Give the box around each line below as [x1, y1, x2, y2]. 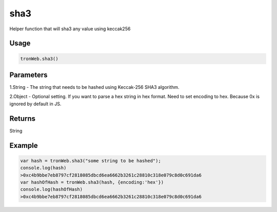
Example [9, 141, 38, 150]
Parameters [9, 70, 48, 79]
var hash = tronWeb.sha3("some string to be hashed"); [20, 158, 161, 164]
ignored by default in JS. [9, 101, 62, 107]
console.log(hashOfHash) [20, 186, 83, 192]
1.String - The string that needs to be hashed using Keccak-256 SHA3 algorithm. [9, 84, 180, 90]
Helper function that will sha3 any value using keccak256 [9, 26, 131, 32]
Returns [9, 114, 36, 123]
